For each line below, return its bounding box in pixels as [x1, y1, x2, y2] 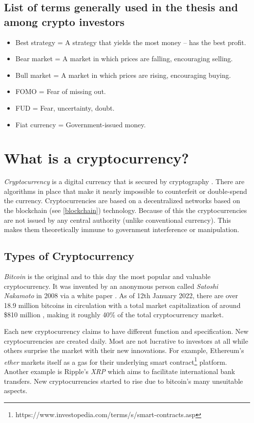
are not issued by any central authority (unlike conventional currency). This [4, 214, 231, 225]
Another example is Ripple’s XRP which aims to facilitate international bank [4, 366, 235, 376]
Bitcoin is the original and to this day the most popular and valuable [4, 271, 211, 282]
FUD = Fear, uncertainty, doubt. [15, 102, 115, 113]
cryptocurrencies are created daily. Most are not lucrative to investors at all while [4, 335, 248, 346]
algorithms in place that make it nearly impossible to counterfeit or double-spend [4, 186, 247, 196]
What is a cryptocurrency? [4, 148, 189, 168]
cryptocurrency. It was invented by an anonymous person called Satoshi [4, 281, 218, 291]
